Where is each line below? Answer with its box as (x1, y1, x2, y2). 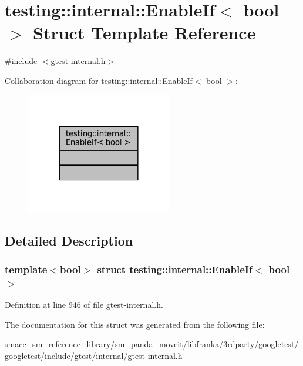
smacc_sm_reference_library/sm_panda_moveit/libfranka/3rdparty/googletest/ (5, 338, 299, 350)
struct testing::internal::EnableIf (97, 261, 253, 276)
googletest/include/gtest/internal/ (5, 349, 128, 361)
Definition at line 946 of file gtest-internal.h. (5, 298, 163, 311)
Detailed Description (5, 231, 133, 249)
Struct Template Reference (33, 21, 256, 45)
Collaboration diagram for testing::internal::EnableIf (5, 74, 193, 86)
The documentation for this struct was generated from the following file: (5, 318, 265, 330)
